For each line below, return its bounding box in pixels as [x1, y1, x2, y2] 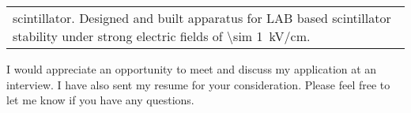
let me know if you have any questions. [6, 92, 194, 108]
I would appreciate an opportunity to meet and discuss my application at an [6, 61, 377, 77]
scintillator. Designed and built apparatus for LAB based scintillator [13, 9, 391, 27]
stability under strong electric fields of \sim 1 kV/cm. [13, 27, 311, 45]
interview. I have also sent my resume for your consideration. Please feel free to [6, 76, 390, 92]
